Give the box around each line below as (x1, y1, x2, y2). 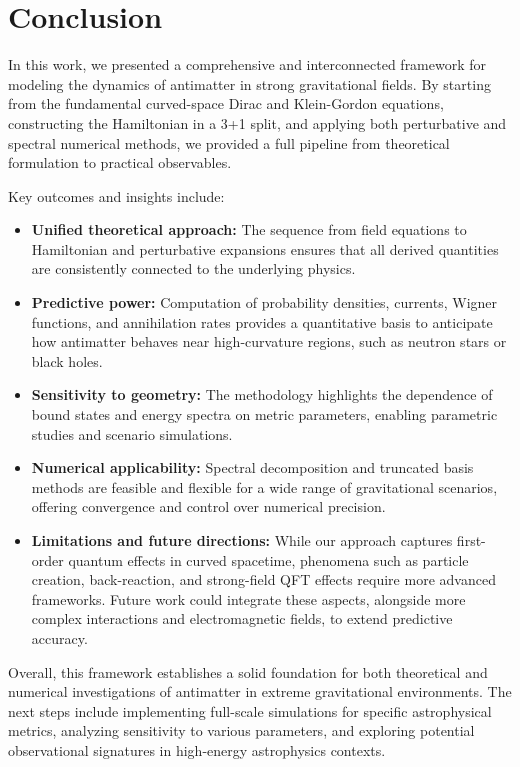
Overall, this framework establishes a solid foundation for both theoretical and (8, 661, 488, 682)
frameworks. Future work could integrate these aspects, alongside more (31, 588, 466, 609)
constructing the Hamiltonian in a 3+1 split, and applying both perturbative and (8, 112, 507, 133)
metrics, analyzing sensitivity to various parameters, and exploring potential (8, 720, 475, 741)
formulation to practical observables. (8, 152, 232, 173)
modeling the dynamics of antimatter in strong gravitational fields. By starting (8, 73, 491, 94)
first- (456, 530, 486, 550)
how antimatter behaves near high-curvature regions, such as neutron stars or (31, 331, 507, 352)
